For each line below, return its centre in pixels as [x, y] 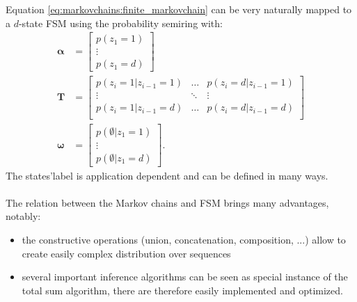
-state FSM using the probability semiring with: [120, 23]
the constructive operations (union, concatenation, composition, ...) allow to [184, 239]
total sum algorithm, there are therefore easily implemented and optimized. [182, 290]
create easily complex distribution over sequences [126, 253]
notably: [23, 216]
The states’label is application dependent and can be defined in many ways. [167, 175]
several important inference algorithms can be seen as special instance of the [185, 277]
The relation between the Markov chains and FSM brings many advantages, [167, 202]
